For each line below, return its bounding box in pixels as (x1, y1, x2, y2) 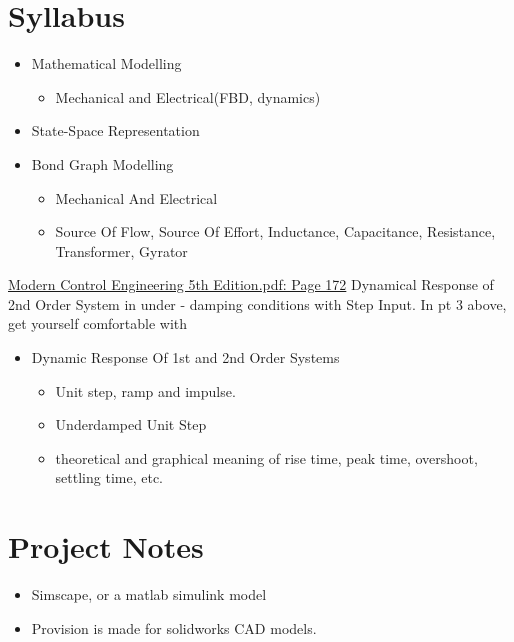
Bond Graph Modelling (31, 153, 174, 174)
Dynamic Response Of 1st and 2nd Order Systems (31, 347, 340, 368)
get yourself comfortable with (8, 313, 188, 334)
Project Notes (8, 526, 204, 567)
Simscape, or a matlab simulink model (31, 584, 267, 605)
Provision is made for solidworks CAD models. (31, 617, 317, 638)
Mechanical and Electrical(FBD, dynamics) (55, 86, 321, 107)
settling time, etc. (55, 467, 163, 488)
